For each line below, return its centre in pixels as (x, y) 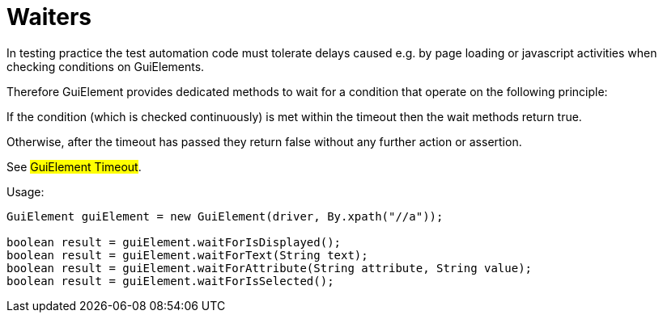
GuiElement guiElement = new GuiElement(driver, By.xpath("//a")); (225, 216)
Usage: (25, 191)
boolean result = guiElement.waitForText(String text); (187, 255)
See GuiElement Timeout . (74, 166)
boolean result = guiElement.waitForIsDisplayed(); (174, 242)
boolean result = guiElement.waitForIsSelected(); (170, 281)
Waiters (49, 17)
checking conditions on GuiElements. (106, 66)
